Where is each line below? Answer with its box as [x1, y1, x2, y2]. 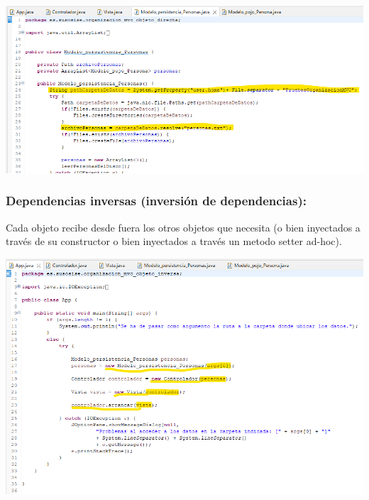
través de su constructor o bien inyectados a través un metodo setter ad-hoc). [6, 234, 342, 249]
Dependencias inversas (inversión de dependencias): [6, 192, 307, 210]
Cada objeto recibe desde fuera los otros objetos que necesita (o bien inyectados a [6, 219, 360, 234]
